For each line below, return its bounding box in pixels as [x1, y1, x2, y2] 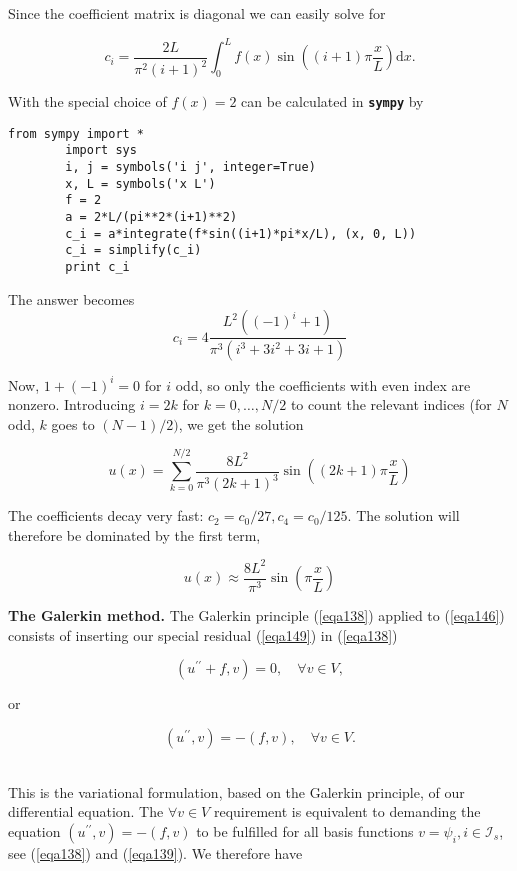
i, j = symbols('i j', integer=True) [65, 160, 316, 174]
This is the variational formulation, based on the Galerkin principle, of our [8, 781, 465, 802]
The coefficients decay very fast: [8, 505, 204, 526]
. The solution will [347, 505, 460, 526]
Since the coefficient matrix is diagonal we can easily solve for [8, 3, 386, 23]
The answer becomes [8, 288, 135, 309]
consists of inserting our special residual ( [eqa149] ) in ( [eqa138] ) [8, 624, 398, 645]
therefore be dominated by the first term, [8, 524, 261, 545]
